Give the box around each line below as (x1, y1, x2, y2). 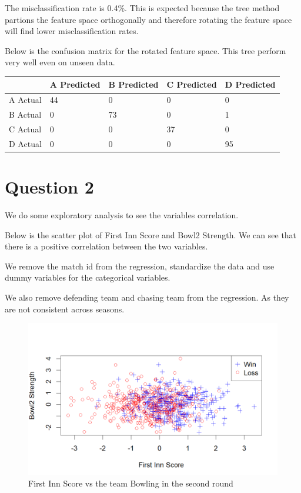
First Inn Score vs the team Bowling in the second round (28, 477, 233, 489)
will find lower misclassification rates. (5, 25, 139, 37)
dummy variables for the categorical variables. (5, 271, 170, 284)
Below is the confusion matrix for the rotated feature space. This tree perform (5, 44, 286, 56)
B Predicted (108, 78, 159, 91)
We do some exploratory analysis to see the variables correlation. (5, 209, 239, 221)
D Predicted (225, 78, 276, 91)
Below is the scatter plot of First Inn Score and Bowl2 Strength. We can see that (5, 228, 297, 241)
